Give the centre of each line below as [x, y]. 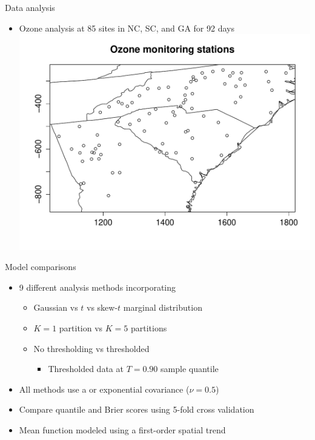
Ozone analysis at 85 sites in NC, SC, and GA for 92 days [127, 28]
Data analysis [30, 7]
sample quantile [190, 369]
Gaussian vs [56, 307]
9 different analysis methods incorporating [97, 287]
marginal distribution [163, 307]
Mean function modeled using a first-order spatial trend [122, 429]
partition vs [81, 328]
